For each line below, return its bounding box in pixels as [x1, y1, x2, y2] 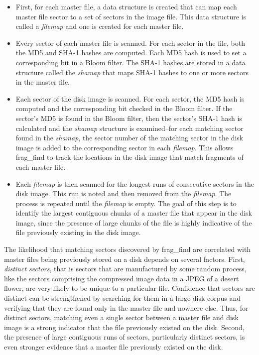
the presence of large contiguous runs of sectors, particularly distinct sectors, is [4, 332, 245, 342]
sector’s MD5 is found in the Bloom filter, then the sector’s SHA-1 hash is [15, 113, 242, 123]
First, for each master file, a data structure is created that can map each [15, 1, 237, 11]
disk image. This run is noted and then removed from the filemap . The [15, 188, 232, 199]
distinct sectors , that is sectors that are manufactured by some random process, [4, 263, 247, 274]
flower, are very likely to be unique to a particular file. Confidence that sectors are [4, 283, 255, 293]
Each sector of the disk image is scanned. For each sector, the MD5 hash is [15, 93, 245, 104]
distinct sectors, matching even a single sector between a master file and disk [4, 312, 239, 323]
